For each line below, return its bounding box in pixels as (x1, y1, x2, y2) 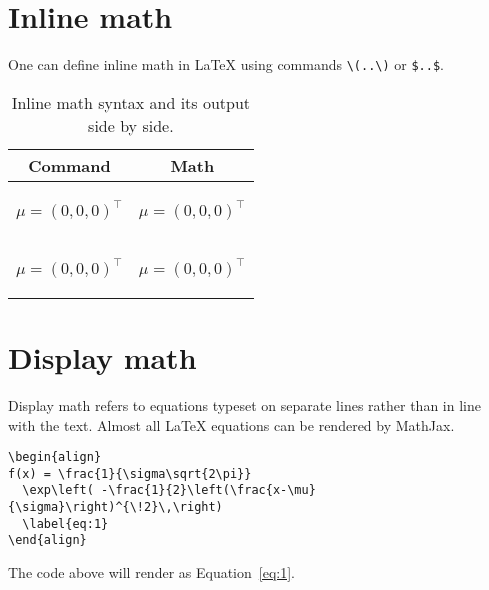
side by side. (88, 113, 174, 137)
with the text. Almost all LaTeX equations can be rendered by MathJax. (8, 414, 455, 435)
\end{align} (8, 533, 87, 548)
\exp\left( (22, 483, 94, 498)
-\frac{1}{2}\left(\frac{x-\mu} (101, 483, 316, 498)
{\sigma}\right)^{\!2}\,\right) (8, 500, 223, 515)
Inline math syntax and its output (11, 90, 251, 114)
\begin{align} (8, 450, 102, 465)
